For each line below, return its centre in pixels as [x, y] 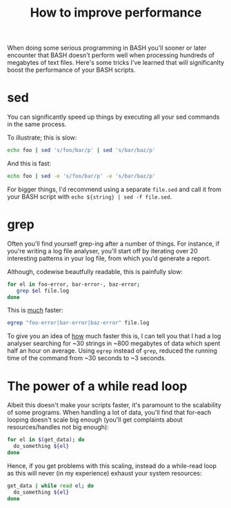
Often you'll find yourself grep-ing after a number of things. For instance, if [113, 244]
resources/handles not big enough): [58, 427]
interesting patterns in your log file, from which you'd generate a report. [109, 258]
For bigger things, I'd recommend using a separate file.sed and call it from [114, 189]
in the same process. [37, 124]
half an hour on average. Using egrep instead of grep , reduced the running [112, 351]
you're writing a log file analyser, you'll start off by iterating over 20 [102, 251]
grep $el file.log [43, 291]
